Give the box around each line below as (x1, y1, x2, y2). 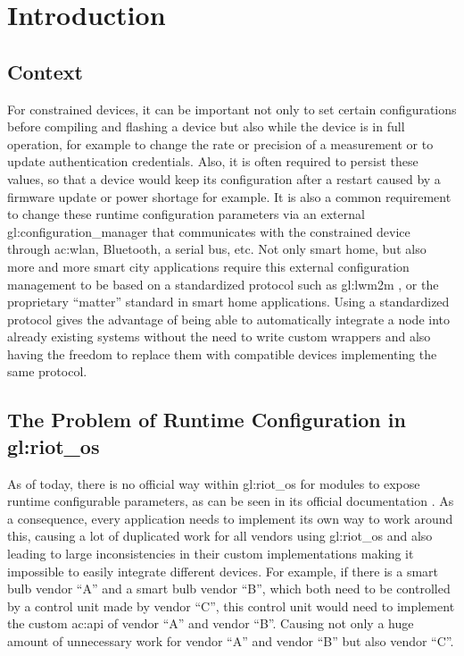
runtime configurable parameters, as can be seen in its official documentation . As (7, 492, 454, 510)
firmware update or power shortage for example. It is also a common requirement (7, 187, 452, 206)
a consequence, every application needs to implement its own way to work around (7, 509, 453, 527)
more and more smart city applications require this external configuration (7, 257, 410, 275)
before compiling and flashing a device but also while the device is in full (7, 117, 405, 136)
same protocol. (7, 362, 87, 381)
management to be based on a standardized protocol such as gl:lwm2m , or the (7, 274, 439, 293)
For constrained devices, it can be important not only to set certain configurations (7, 99, 457, 118)
